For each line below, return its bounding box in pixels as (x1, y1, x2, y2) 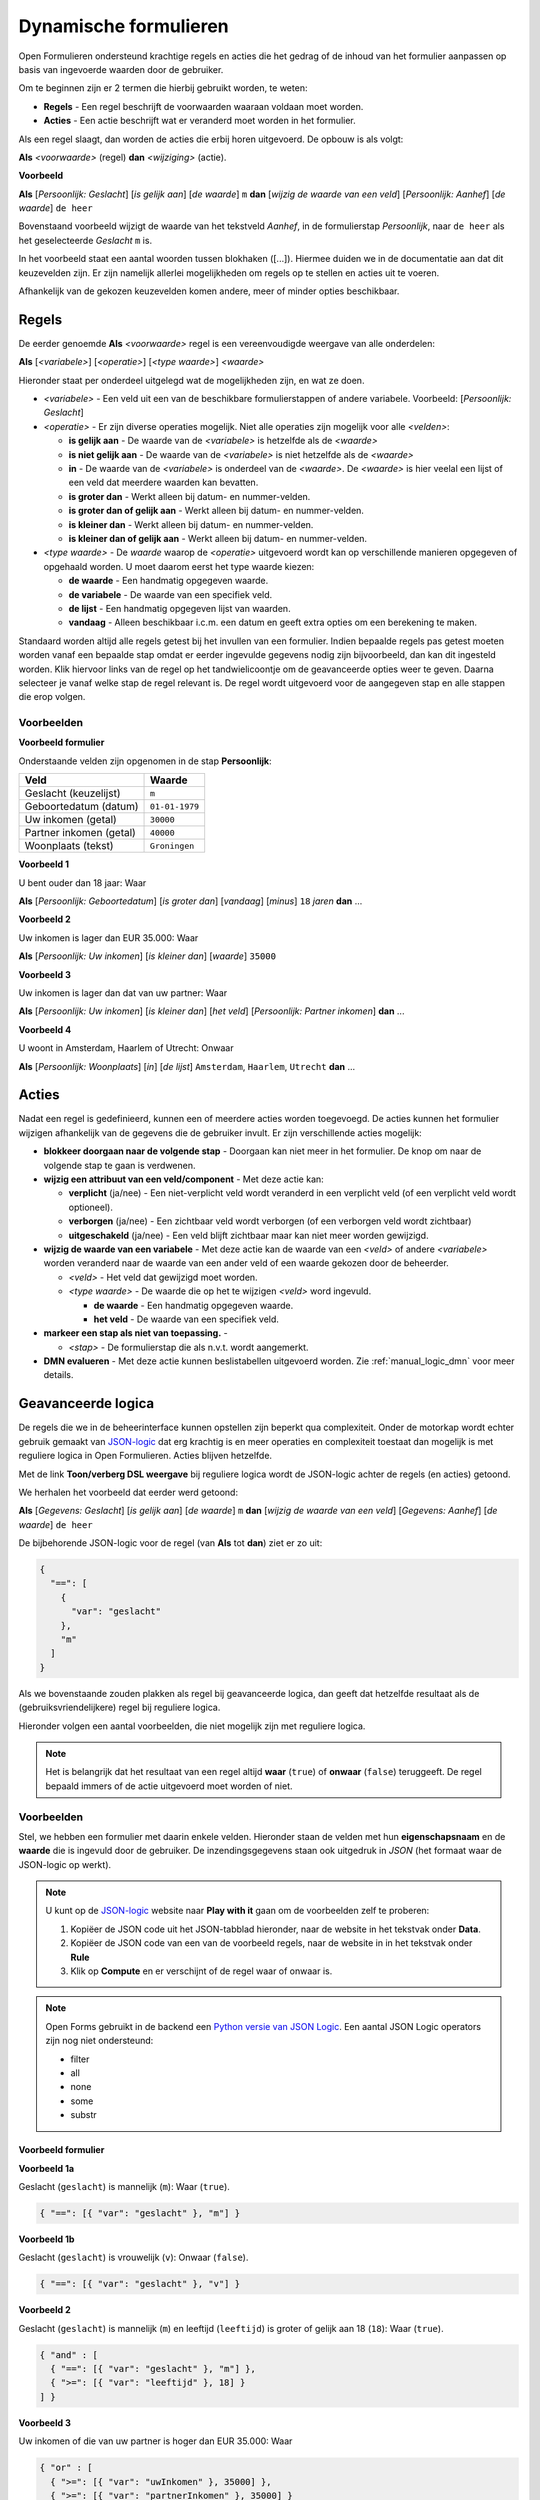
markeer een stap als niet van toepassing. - (43, 1327, 229, 1339)
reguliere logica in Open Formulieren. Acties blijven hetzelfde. (18, 1450, 273, 1462)
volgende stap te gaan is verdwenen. (43, 1159, 196, 1171)
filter (70, 2053, 90, 2065)
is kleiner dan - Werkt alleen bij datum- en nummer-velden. (68, 518, 314, 530)
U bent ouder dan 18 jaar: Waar (18, 876, 147, 889)
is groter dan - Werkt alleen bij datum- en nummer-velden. (68, 490, 311, 502)
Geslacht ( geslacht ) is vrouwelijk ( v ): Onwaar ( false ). (18, 2251, 249, 2264)
